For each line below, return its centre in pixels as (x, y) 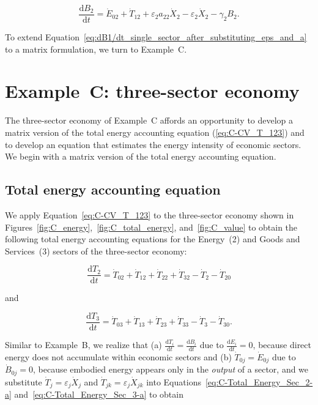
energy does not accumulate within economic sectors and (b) (118, 356)
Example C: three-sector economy (152, 91)
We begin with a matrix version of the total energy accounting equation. (141, 156)
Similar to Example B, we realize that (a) (83, 345)
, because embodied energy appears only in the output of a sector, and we (171, 369)
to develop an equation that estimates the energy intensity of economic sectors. (153, 144)
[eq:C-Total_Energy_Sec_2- (259, 381)
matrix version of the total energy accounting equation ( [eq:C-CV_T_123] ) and (155, 132)
